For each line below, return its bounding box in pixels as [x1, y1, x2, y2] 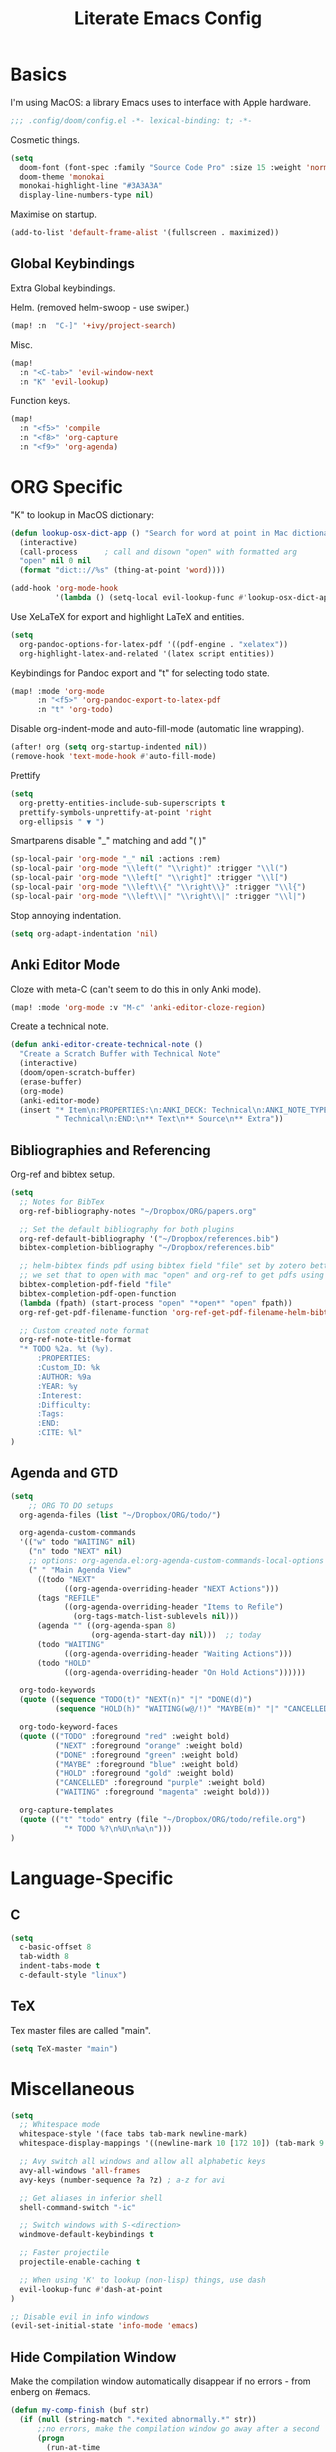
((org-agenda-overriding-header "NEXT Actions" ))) [63, 1583, 280, 1594]
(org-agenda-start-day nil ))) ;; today [90, 1630, 262, 1640]
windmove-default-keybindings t [19, 2230, 155, 2240]
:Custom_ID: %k [36, 1363, 101, 1373]
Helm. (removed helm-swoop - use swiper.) [10, 301, 190, 313]
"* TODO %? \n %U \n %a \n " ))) [63, 1823, 172, 1834]
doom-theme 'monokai [19, 172, 105, 182]
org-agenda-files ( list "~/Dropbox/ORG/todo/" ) [19, 1510, 222, 1520]
